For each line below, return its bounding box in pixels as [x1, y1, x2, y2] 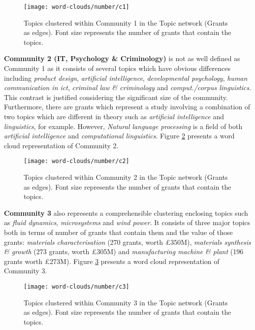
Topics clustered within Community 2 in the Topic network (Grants [24, 172, 228, 182]
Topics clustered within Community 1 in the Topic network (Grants [24, 17, 228, 28]
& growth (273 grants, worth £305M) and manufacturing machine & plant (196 [4, 246, 244, 257]
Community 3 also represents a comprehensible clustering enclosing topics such [4, 207, 248, 218]
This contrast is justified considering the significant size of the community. [4, 92, 228, 102]
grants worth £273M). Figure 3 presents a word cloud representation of [4, 256, 220, 266]
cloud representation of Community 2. [4, 140, 119, 150]
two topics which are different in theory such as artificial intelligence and [4, 111, 224, 121]
